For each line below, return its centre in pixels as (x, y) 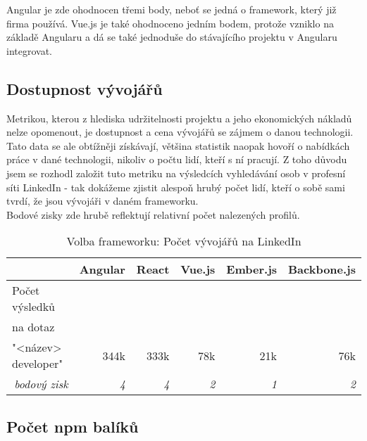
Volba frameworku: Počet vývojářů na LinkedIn (184, 241)
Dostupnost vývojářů (85, 88)
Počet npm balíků (73, 426)
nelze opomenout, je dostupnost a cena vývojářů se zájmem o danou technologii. (180, 132)
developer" (38, 364)
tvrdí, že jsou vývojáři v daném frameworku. (102, 201)
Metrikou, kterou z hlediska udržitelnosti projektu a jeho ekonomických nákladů (179, 118)
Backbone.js (322, 269)
